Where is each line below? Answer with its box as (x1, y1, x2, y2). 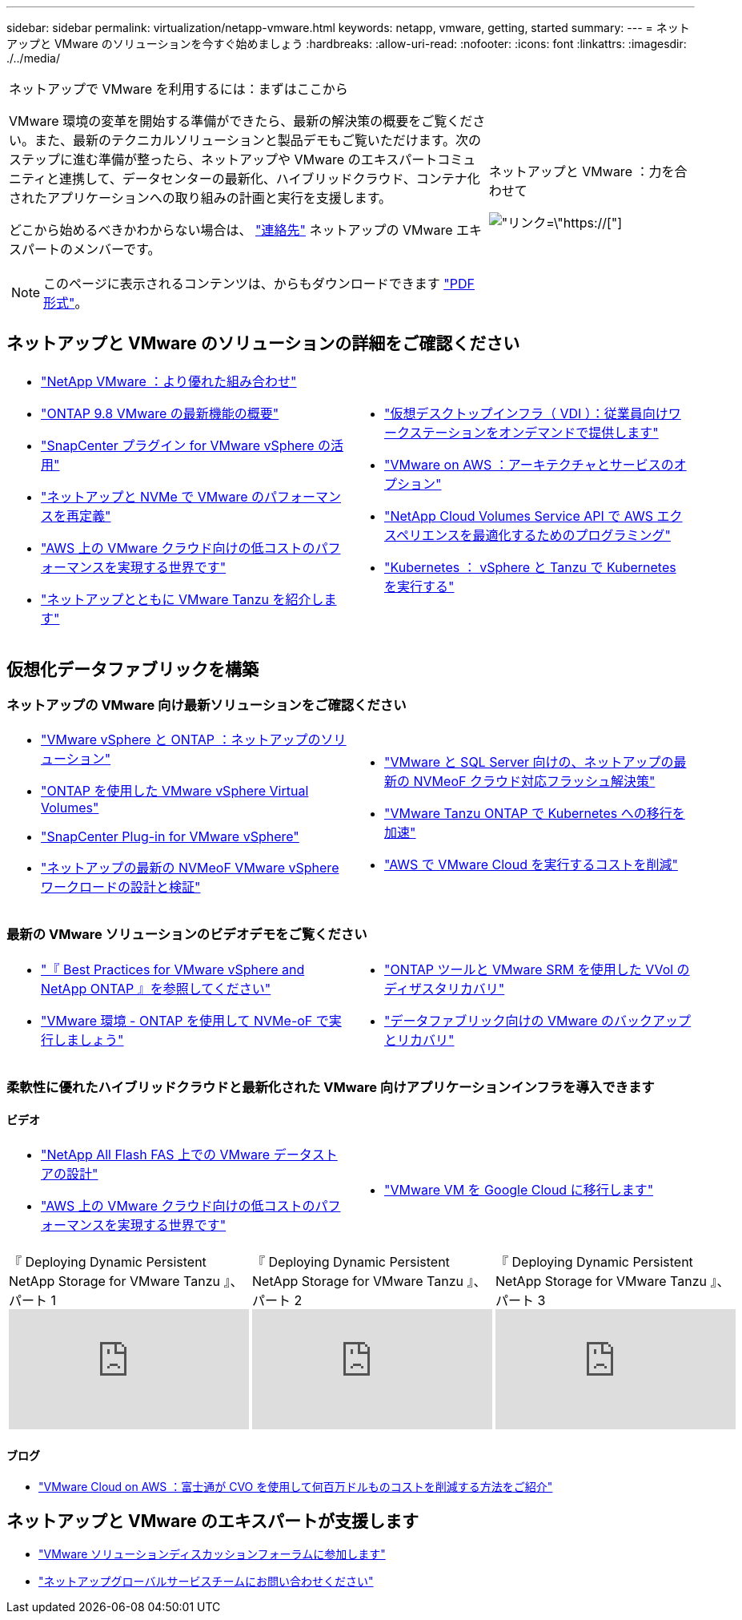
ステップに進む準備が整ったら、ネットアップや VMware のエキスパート (9, 151, 438, 167)
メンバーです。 (73, 241, 161, 257)
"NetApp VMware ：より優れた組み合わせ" (41, 373, 297, 389)
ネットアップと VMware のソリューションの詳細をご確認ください (6, 333, 520, 354)
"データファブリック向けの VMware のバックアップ (384, 1012, 692, 1029)
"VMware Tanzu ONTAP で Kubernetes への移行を (384, 805, 685, 822)
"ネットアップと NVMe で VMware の (41, 488, 264, 505)
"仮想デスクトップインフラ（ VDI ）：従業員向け (384, 405, 668, 421)
